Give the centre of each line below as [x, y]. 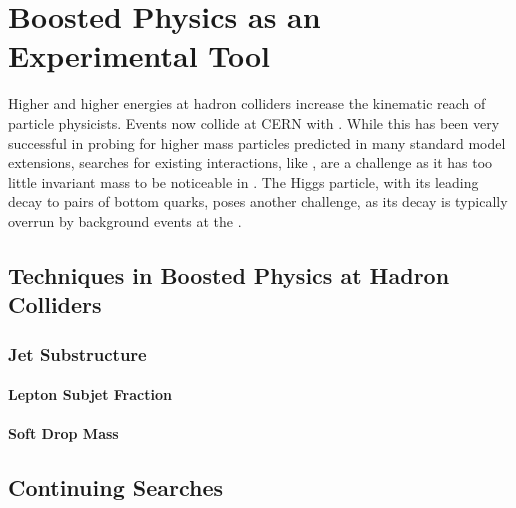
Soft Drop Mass [63, 433]
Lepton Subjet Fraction [90, 394]
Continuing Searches [116, 487]
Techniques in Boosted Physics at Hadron [229, 274]
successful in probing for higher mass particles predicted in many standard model [257, 142]
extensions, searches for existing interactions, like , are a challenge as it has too [250, 162]
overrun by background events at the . [125, 220]
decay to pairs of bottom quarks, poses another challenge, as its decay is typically [258, 201]
